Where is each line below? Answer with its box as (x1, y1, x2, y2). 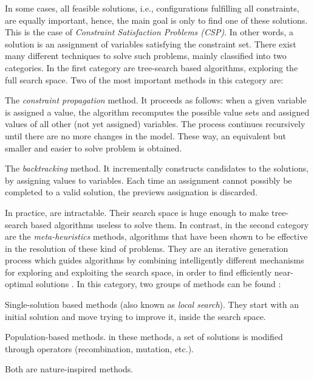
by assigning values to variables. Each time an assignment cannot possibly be (5, 173, 292, 186)
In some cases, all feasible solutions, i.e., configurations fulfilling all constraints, (5, 2, 299, 14)
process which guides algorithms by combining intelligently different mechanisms (5, 254, 304, 266)
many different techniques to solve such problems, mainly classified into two (5, 49, 287, 62)
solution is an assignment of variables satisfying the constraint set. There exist (5, 37, 296, 50)
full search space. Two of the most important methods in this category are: (5, 73, 284, 86)
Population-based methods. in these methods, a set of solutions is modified (5, 330, 283, 343)
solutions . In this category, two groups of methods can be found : (36, 277, 281, 290)
